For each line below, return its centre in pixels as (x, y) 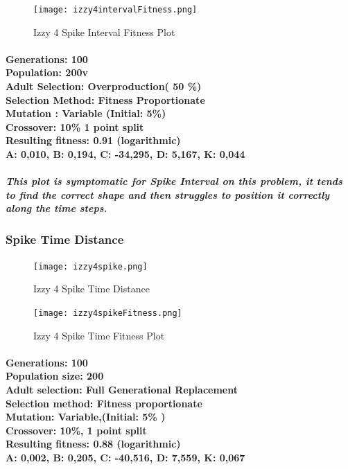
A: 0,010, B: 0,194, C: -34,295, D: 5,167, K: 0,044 (125, 154)
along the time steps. (56, 208)
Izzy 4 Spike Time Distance (92, 289)
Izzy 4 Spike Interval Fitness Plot (104, 32)
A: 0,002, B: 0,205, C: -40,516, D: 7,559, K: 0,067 (125, 457)
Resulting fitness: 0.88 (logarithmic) (93, 444)
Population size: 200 (55, 376)
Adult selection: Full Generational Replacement (122, 389)
